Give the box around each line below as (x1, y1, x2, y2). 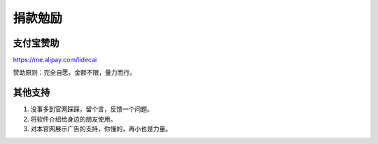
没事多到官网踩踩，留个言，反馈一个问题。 (30, 105, 153, 113)
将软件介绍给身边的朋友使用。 (30, 115, 117, 123)
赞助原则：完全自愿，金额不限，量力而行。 (13, 69, 136, 77)
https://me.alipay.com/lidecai (13, 56, 97, 64)
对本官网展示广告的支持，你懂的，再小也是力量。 (30, 124, 171, 133)
